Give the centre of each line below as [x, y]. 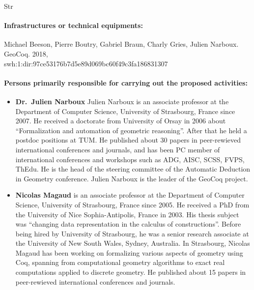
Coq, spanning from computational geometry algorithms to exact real [120, 262]
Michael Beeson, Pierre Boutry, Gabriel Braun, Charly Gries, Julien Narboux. [121, 44]
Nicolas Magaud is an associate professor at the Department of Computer [130, 195]
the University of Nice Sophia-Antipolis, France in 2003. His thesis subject [127, 214]
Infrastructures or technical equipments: [73, 25]
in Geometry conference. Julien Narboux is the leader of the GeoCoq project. [132, 178]
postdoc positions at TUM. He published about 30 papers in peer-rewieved [128, 140]
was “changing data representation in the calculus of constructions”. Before [128, 224]
